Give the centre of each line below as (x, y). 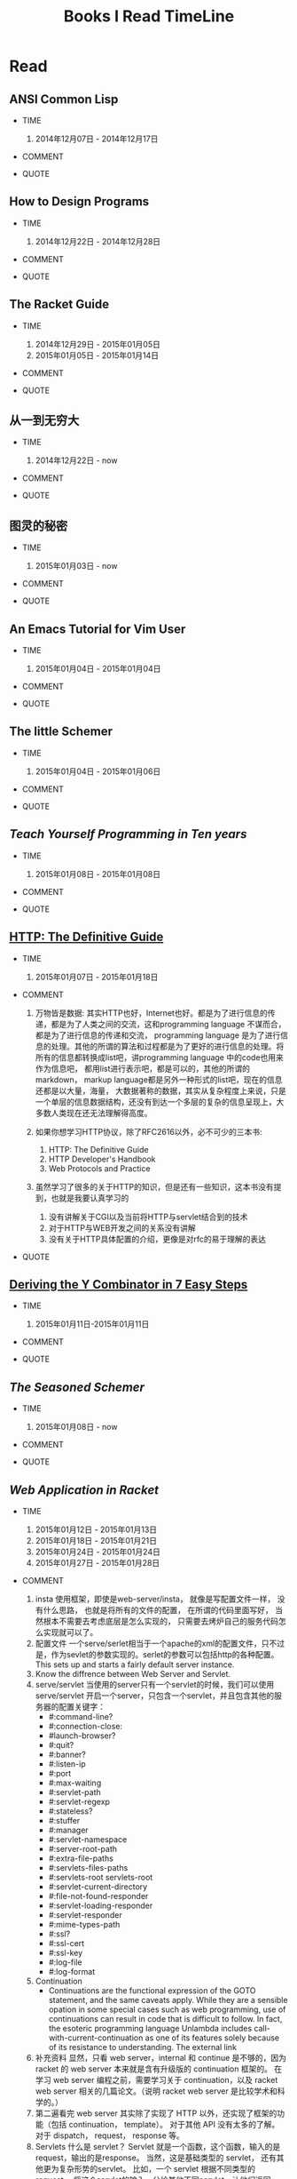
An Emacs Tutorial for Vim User (98, 629)
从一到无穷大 (44, 421)
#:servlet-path (74, 1792)
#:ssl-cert (66, 1943)
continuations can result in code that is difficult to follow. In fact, (165, 2018)
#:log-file (65, 1962)
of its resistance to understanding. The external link (143, 2047)
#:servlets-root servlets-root (101, 1877)
